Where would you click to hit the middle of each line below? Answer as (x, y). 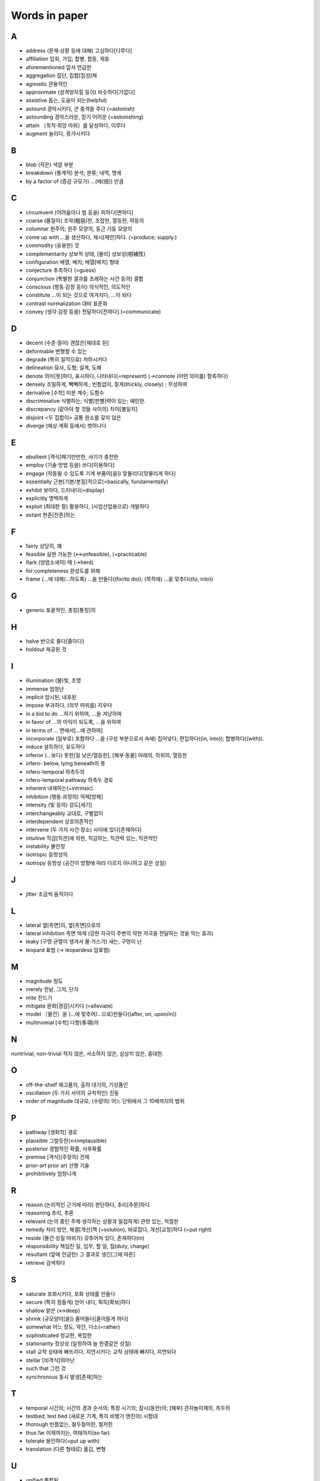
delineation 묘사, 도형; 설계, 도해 (64, 368)
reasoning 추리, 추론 (50, 1213)
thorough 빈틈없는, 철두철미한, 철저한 (69, 1424)
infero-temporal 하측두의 (55, 772)
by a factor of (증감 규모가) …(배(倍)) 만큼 (75, 181)
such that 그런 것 (46, 1368)
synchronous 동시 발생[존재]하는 (64, 1377)
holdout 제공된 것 (46, 649)
